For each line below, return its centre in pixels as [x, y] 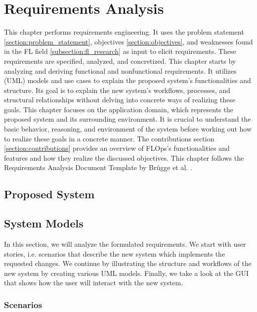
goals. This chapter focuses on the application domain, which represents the [119, 109]
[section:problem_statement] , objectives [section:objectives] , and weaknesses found [128, 41]
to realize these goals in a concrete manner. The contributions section [109, 138]
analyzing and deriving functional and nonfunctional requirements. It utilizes [120, 70]
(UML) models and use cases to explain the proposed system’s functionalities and [128, 80]
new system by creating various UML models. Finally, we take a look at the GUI [127, 273]
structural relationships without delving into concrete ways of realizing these [120, 100]
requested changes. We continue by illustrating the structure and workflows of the [128, 263]
